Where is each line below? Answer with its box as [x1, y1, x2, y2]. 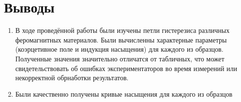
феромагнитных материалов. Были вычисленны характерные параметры [15, 34, 227, 44]
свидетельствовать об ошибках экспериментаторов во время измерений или [15, 63, 238, 73]
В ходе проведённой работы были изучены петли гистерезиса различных [15, 25, 230, 35]
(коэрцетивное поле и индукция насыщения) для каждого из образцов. [15, 44, 224, 54]
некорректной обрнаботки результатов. [15, 73, 129, 83]
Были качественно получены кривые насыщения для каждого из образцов [15, 88, 233, 99]
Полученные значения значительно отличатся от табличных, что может [15, 53, 225, 63]
